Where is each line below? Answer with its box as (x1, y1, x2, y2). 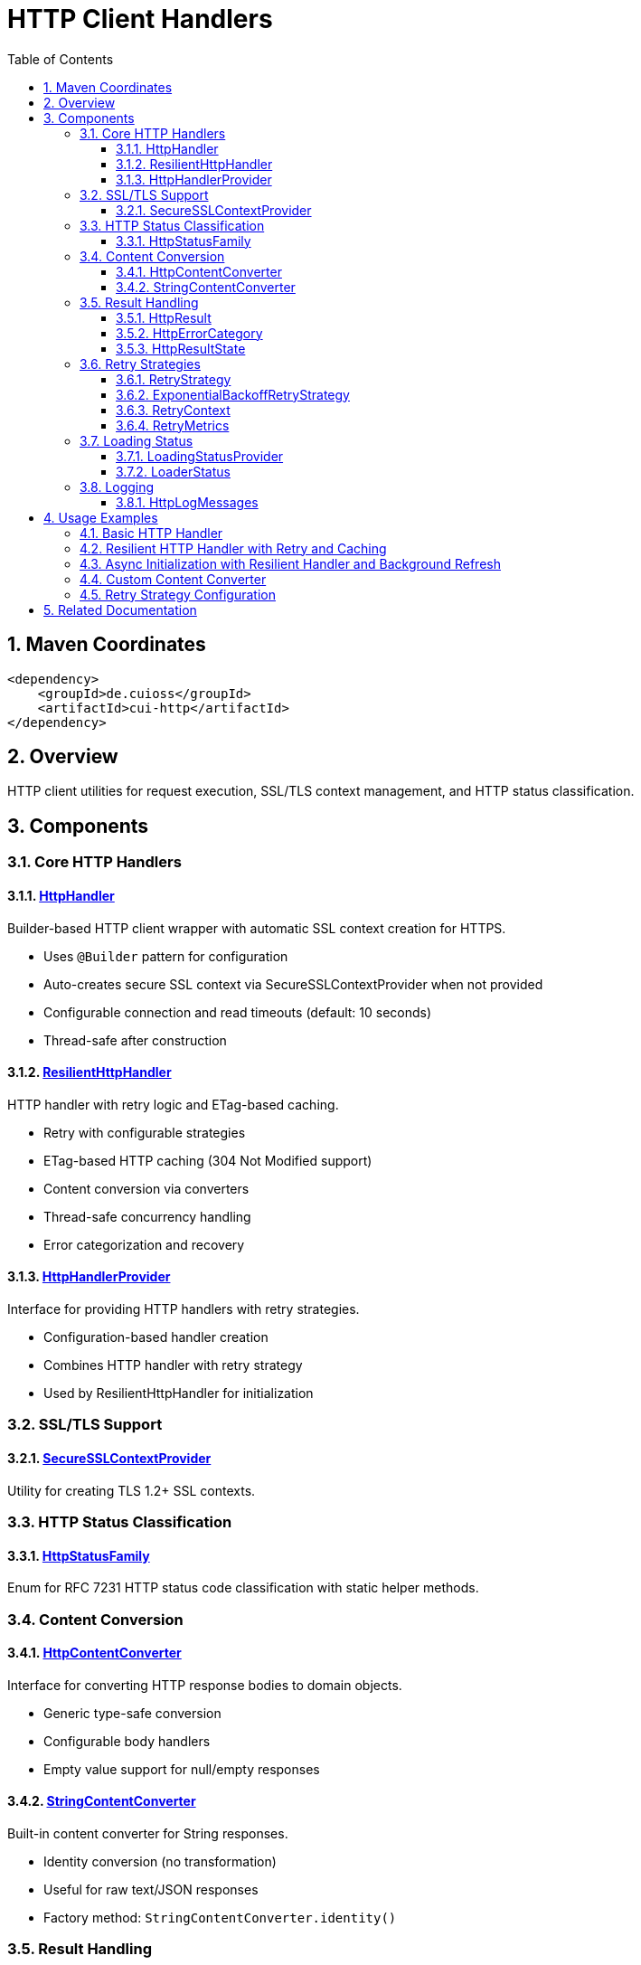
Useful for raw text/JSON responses (43, 1881, 259, 1897)
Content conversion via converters (43, 1180, 250, 1196)
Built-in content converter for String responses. (7, 1825, 288, 1841)
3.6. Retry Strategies (80, 355, 201, 372)
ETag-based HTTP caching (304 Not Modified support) (43, 1152, 372, 1168)
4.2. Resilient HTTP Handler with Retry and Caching (80, 540, 387, 556)
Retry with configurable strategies (43, 1124, 246, 1140)
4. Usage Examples (43, 509, 158, 525)
